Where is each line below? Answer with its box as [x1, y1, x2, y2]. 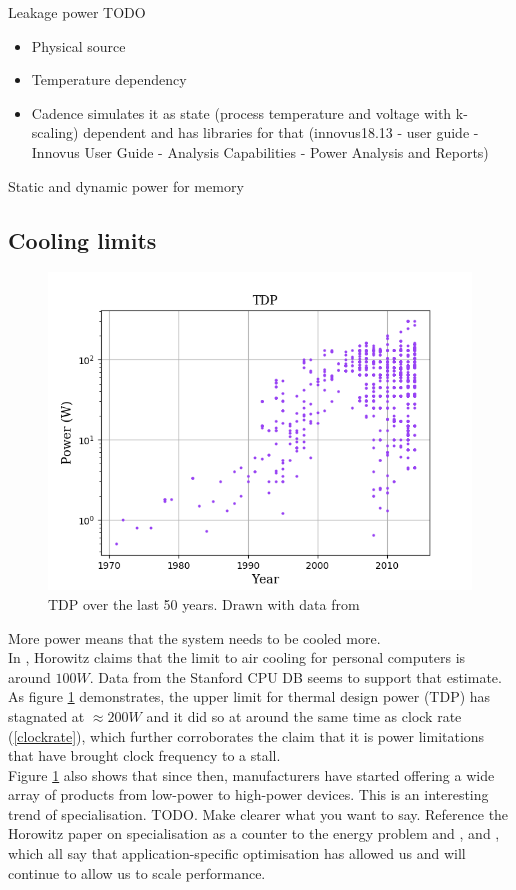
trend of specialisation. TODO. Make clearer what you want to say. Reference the [8, 803, 509, 824]
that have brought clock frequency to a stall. [8, 745, 281, 766]
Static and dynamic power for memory [8, 175, 244, 196]
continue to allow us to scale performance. [8, 862, 266, 883]
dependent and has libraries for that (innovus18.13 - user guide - [83, 122, 479, 143]
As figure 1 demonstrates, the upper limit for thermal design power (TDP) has [8, 686, 491, 707]
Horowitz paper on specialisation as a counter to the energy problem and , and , [8, 823, 500, 844]
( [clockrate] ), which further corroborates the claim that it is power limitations [8, 725, 485, 746]
